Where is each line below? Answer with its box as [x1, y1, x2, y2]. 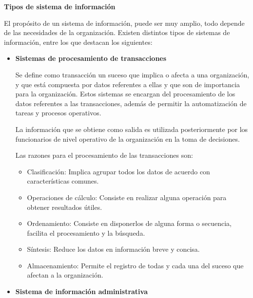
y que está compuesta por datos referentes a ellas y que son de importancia [15, 79, 240, 89]
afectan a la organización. [27, 270, 103, 280]
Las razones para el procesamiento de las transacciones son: [15, 150, 193, 160]
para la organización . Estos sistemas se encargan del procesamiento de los [15, 89, 235, 99]
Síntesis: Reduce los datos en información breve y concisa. [27, 244, 200, 254]
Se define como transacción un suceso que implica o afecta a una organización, [15, 69, 250, 79]
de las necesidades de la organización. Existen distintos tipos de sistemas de [4, 27, 230, 37]
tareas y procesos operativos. [15, 108, 101, 118]
